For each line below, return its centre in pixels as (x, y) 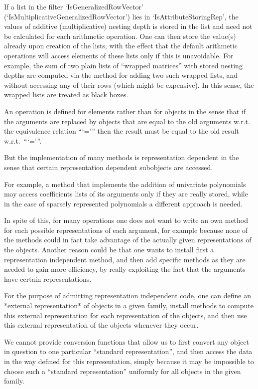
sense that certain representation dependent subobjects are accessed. (109, 167)
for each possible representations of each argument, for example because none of (126, 230)
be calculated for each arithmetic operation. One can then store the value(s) (120, 36)
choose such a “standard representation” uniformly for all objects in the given (123, 371)
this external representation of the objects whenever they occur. (101, 325)
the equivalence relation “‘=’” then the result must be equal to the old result (122, 131)
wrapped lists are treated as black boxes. (66, 95)
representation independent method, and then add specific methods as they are (125, 259)
